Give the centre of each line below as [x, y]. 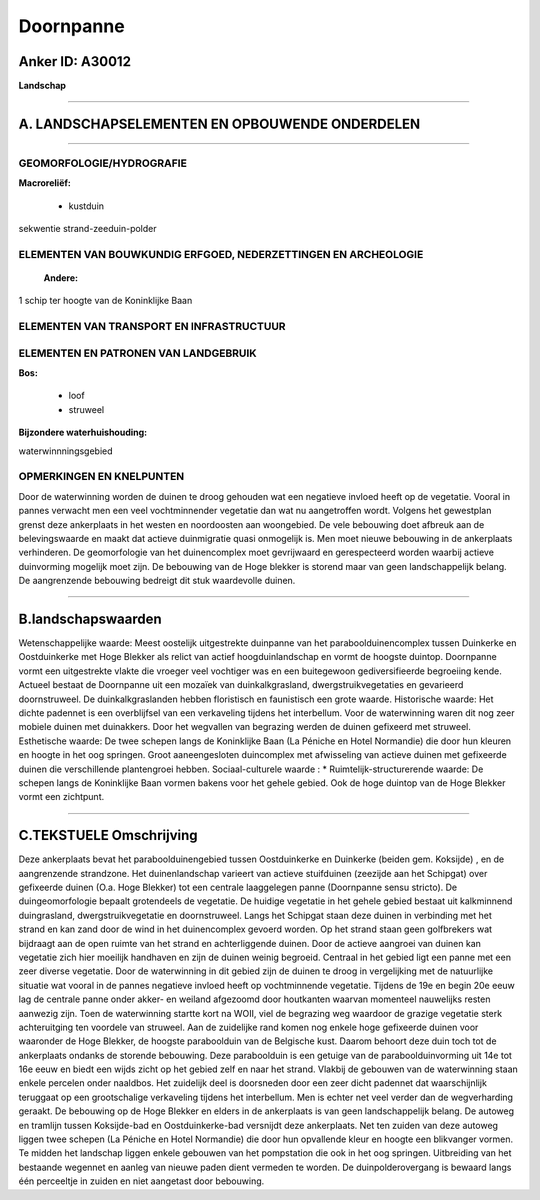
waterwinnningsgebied [66, 451]
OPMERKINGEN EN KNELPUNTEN [101, 477]
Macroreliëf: [45, 183]
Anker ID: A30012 [75, 61]
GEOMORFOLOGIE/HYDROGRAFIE [102, 163]
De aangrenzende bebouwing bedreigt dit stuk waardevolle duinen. [157, 581]
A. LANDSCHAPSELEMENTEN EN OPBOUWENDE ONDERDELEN [219, 123]
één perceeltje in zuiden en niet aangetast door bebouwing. [141, 1181]
